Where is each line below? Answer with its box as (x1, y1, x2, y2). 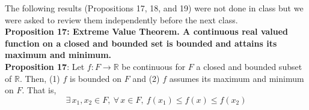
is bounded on (70, 72, 122, 84)
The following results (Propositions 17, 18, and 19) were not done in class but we (5, 2, 304, 14)
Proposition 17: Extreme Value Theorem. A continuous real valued (5, 25, 289, 38)
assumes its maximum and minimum (169, 72, 304, 84)
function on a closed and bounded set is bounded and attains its (5, 36, 277, 49)
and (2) (132, 72, 160, 84)
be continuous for (121, 60, 186, 72)
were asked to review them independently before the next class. (5, 13, 238, 26)
